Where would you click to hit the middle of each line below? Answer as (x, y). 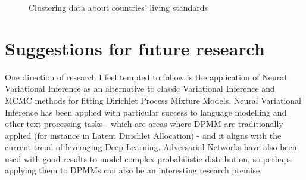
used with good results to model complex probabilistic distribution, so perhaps (148, 158)
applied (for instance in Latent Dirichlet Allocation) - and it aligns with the (143, 135)
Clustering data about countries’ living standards (118, 7)
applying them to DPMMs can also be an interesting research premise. (134, 170)
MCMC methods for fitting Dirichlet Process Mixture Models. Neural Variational (153, 100)
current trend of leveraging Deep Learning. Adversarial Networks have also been (151, 147)
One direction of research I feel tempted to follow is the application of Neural (146, 77)
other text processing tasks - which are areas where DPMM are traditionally (144, 124)
